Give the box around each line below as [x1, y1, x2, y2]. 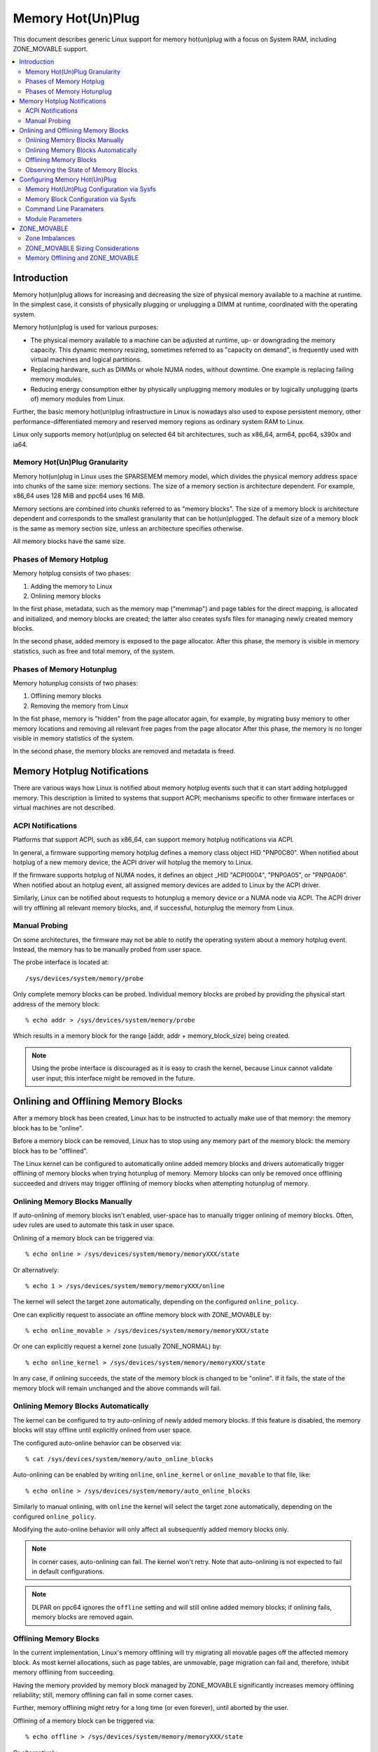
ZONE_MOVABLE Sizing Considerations [25, 244, 139, 252]
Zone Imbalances [25, 234, 76, 242]
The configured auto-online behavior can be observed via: [13, 1439, 182, 1447]
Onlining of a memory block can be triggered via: [13, 1233, 155, 1242]
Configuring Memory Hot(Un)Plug [19, 175, 117, 184]
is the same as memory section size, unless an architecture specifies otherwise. [13, 524, 244, 533]
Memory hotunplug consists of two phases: [13, 679, 139, 687]
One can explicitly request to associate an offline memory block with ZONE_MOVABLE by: [13, 1310, 272, 1319]
